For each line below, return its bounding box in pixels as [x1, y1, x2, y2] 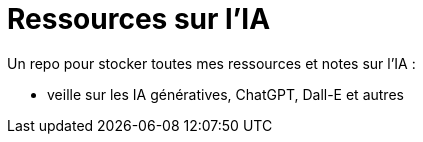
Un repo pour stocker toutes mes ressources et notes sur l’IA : [7, 54, 416, 72]
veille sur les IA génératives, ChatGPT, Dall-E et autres [47, 85, 404, 103]
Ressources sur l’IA [7, 2, 271, 36]
